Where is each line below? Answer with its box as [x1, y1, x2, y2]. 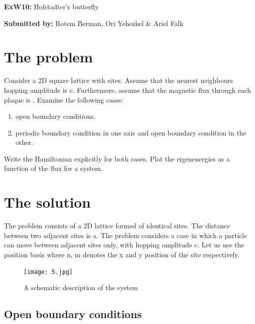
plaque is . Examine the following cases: [4, 94, 124, 105]
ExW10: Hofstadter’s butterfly [4, 1, 99, 11]
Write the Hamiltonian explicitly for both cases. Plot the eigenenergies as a [4, 153, 230, 163]
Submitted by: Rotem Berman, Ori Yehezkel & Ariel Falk [4, 18, 183, 28]
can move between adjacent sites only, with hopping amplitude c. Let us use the [4, 240, 244, 250]
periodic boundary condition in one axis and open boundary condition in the [15, 127, 246, 137]
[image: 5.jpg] [24, 268, 73, 275]
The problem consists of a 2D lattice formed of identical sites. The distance [4, 220, 230, 231]
